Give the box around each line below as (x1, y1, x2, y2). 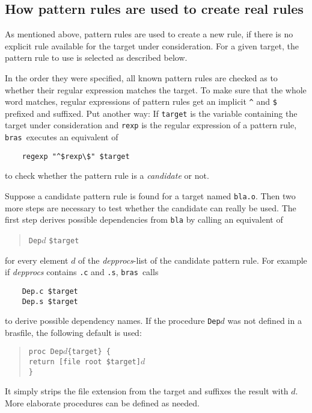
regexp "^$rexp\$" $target (22, 152, 130, 161)
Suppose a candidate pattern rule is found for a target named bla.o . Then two (5, 190, 296, 202)
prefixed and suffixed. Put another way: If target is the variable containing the (5, 107, 298, 119)
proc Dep (28, 347, 64, 356)
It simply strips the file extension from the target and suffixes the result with (5, 385, 289, 397)
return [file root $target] (28, 358, 141, 367)
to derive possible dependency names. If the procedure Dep (5, 314, 221, 327)
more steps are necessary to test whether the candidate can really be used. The (5, 201, 296, 214)
